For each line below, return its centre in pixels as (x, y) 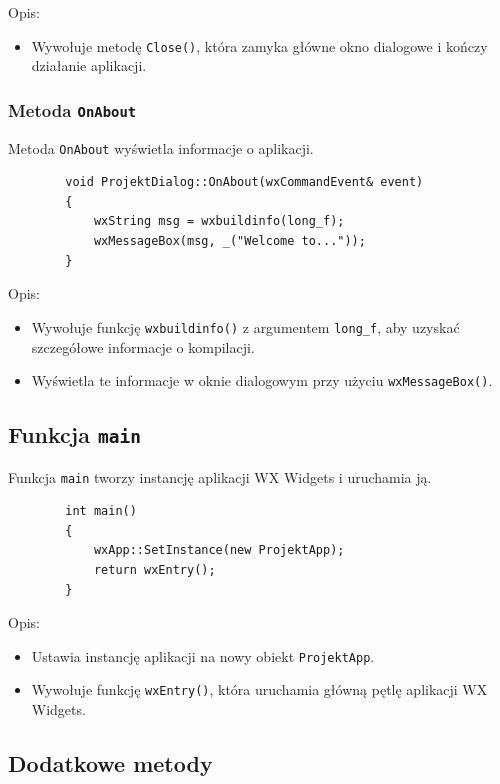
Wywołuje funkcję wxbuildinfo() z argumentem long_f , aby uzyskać (245, 326)
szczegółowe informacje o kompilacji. (143, 346)
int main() (101, 511)
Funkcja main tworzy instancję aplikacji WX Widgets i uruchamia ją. (220, 476)
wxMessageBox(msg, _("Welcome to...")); (229, 241)
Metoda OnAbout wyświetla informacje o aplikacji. (161, 147)
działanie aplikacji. (89, 65)
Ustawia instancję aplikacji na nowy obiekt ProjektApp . (203, 655)
